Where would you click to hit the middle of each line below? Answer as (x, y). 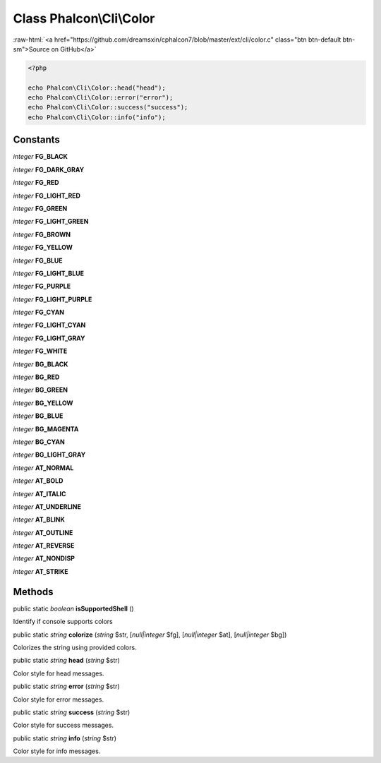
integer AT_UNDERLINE (47, 506)
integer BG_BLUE (38, 416)
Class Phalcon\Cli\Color (84, 18)
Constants (36, 140)
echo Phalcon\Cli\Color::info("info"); (97, 117)
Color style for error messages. (59, 699)
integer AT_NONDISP (44, 558)
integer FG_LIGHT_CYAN (49, 325)
